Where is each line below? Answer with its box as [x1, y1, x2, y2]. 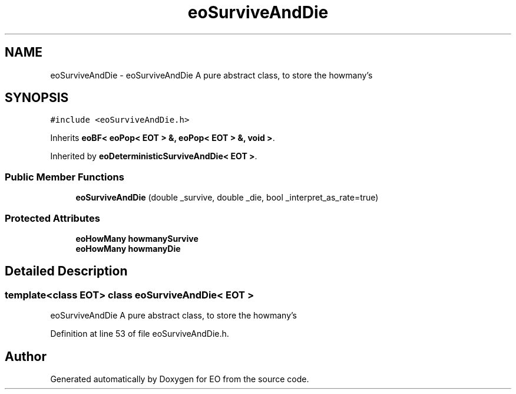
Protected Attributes [5, 212, 100, 224]
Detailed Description [5, 264, 128, 279]
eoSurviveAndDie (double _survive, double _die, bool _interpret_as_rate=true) [75, 192, 379, 203]
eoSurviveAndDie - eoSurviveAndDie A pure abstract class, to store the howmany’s [50, 70, 373, 80]
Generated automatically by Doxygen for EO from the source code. [50, 374, 309, 384]
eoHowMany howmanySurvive [75, 233, 199, 244]
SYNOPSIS [5, 90, 69, 106]
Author [5, 349, 47, 364]
